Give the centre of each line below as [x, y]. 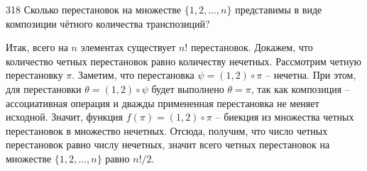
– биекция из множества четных [285, 117]
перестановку [34, 75]
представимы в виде [279, 9]
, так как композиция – [300, 88]
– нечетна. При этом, [311, 75]
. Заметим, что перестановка [133, 75]
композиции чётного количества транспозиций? [108, 23]
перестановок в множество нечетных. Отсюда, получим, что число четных [167, 130]
